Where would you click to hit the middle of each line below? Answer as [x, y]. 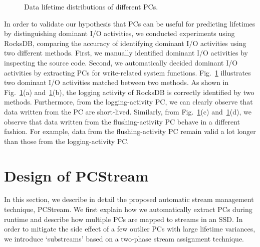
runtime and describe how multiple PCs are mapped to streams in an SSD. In [123, 219]
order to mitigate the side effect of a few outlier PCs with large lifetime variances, [130, 229]
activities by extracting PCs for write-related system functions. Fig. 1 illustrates [127, 72]
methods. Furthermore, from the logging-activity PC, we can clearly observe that [128, 102]
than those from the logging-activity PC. [67, 141]
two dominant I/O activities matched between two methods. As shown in [116, 82]
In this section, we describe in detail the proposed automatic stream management [129, 199]
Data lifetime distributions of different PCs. [91, 6]
